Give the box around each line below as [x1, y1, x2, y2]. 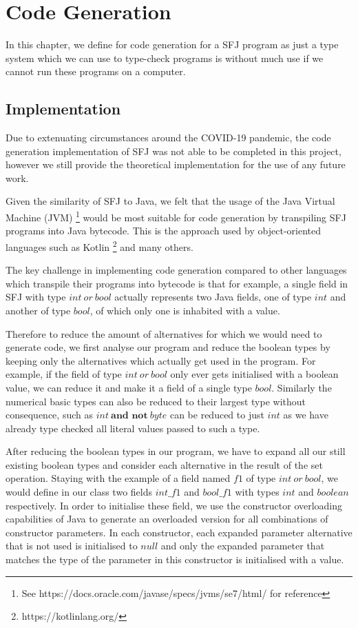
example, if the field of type [6, 367, 122, 381]
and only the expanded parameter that [160, 538, 325, 553]
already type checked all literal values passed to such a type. [6, 421, 260, 435]
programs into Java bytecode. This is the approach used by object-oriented [6, 223, 321, 238]
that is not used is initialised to [6, 538, 138, 553]
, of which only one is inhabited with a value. [89, 303, 280, 317]
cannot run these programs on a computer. [6, 64, 186, 79]
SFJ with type [6, 290, 66, 304]
